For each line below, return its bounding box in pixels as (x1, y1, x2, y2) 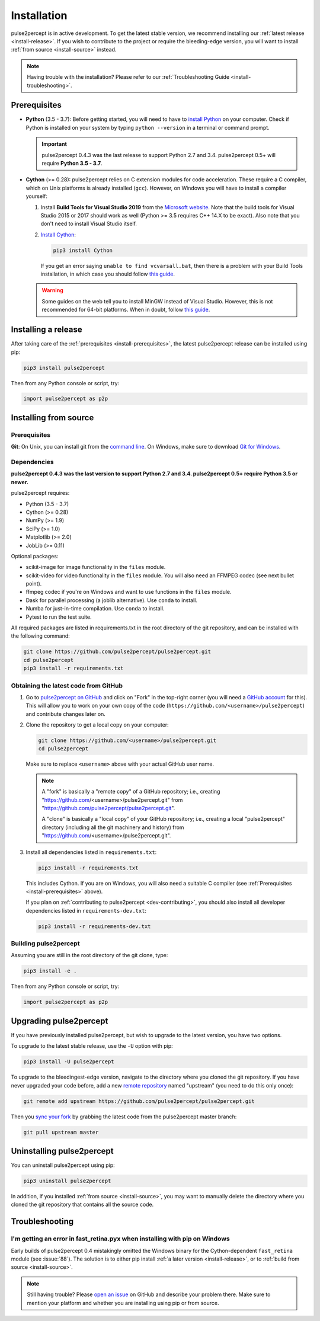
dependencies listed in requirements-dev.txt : (25, 907, 147, 914)
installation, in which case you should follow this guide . (40, 270, 175, 278)
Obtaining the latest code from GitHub (11, 682, 123, 690)
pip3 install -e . (23, 968, 77, 974)
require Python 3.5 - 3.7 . (41, 159, 103, 167)
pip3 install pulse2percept (23, 364, 105, 371)
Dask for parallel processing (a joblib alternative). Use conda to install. (25, 596, 198, 604)
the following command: (11, 632, 71, 639)
